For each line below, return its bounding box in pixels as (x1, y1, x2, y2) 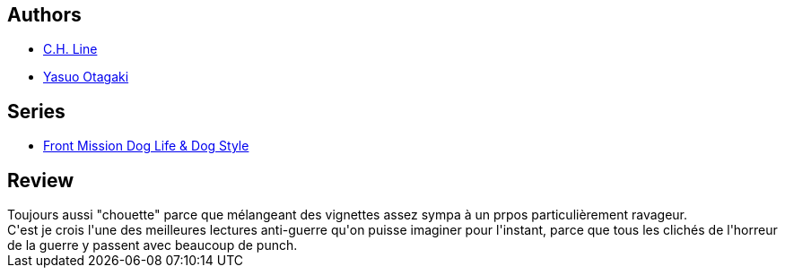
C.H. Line (43, 41, 98, 57)
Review (7, 168, 74, 192)
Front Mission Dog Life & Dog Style (43, 138, 249, 154)
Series (7, 99, 65, 123)
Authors (7, 4, 82, 26)
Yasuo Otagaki (43, 69, 129, 85)
